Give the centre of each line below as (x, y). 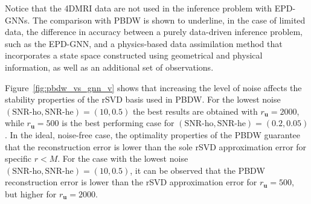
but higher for (31, 193)
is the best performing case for (118, 123)
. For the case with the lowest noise (123, 158)
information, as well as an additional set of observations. (109, 67)
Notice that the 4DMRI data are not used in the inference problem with (138, 8)
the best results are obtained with (195, 111)
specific (18, 158)
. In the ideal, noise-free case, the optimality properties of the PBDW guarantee (153, 134)
